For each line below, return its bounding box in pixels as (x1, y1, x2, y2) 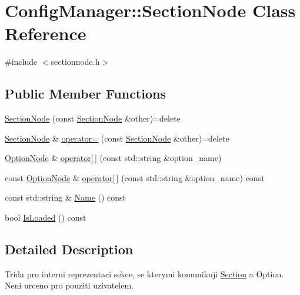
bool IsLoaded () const (5, 211, 86, 224)
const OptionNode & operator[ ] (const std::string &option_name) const (5, 171, 265, 183)
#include (5, 55, 38, 68)
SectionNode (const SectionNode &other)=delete (5, 112, 181, 124)
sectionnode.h (51, 55, 100, 68)
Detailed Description (5, 240, 134, 258)
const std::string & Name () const (5, 191, 126, 204)
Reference (5, 21, 86, 45)
